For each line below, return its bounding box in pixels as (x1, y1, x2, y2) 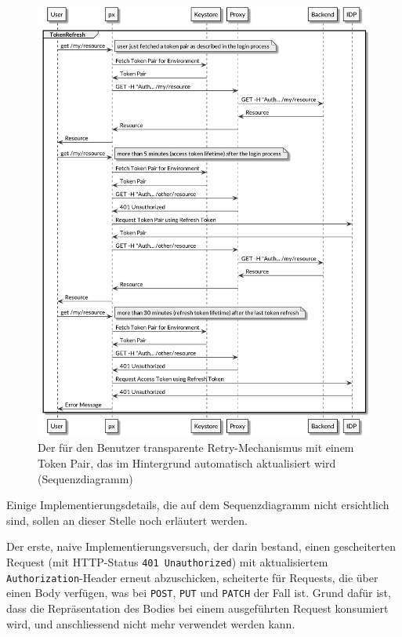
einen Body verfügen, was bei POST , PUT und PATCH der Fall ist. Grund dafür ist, (6, 584, 391, 601)
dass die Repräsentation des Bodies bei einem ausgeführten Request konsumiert (6, 600, 389, 617)
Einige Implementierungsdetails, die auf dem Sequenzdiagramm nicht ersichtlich (6, 497, 389, 513)
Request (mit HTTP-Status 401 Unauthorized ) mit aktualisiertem (6, 554, 328, 570)
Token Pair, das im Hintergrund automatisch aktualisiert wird (38, 455, 336, 471)
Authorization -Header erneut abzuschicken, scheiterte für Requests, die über (6, 569, 378, 585)
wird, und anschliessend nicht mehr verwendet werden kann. (6, 615, 295, 632)
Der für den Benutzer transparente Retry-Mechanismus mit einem (38, 439, 354, 456)
